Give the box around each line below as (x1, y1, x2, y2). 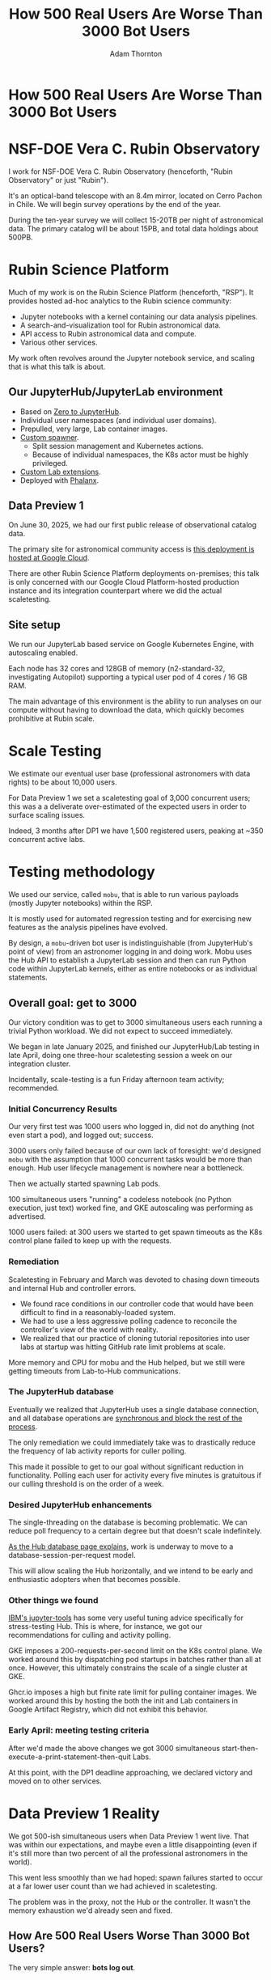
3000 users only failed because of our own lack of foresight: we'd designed (8, 1146, 261, 1156)
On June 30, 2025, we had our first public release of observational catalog (8, 520, 257, 530)
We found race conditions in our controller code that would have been (19, 1299, 254, 1309)
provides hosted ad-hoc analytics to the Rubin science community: (8, 296, 232, 306)
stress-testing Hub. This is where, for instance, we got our (8, 1622, 203, 1631)
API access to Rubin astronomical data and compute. (19, 328, 197, 338)
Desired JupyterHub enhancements (8, 1499, 152, 1510)
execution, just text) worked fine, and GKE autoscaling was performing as (8, 1203, 253, 1213)
